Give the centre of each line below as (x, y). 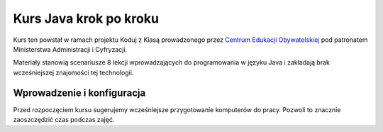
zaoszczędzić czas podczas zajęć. (64, 120)
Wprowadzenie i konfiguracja (79, 93)
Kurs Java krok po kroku (86, 18)
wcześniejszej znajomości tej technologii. (73, 72)
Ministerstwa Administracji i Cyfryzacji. (70, 49)
